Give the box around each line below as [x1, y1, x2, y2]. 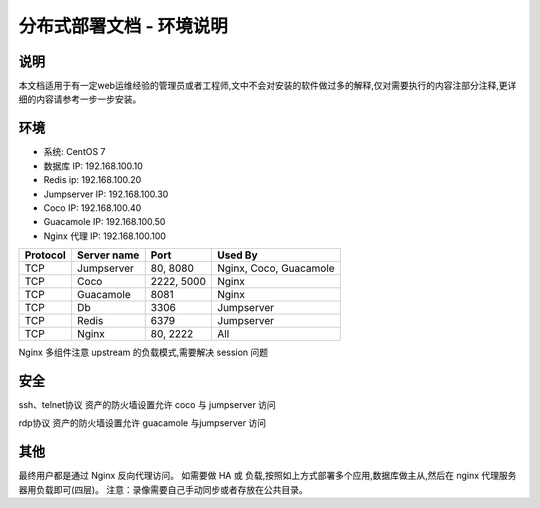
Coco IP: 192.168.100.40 [43, 201, 142, 214]
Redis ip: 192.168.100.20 [43, 174, 142, 186]
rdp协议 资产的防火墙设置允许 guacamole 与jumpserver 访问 [18, 417, 267, 429]
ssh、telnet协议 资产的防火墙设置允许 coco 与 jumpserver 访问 [18, 399, 277, 410]
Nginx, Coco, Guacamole [216, 261, 335, 275]
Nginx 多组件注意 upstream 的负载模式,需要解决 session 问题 [18, 346, 269, 359]
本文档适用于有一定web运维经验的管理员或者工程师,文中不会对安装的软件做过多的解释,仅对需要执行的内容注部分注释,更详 [18, 80, 517, 92]
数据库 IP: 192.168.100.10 [43, 160, 144, 172]
